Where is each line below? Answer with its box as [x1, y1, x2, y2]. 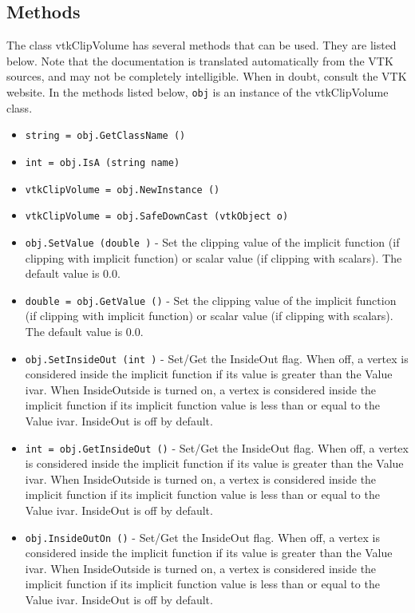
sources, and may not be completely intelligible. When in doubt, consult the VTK [6, 68, 407, 85]
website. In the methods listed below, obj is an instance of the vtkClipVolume [6, 83, 389, 100]
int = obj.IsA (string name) [25, 156, 180, 168]
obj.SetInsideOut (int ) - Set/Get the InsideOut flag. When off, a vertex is [25, 350, 409, 366]
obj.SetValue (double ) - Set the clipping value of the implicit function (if [25, 233, 400, 250]
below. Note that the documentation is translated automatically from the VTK [6, 52, 393, 69]
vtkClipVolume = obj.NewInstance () [25, 184, 220, 196]
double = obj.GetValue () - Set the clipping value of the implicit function [25, 291, 397, 308]
